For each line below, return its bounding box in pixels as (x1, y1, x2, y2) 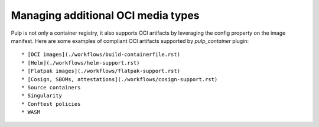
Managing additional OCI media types (11, 9, 200, 22)
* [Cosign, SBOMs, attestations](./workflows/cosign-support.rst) (21, 76, 218, 82)
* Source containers (21, 84, 81, 91)
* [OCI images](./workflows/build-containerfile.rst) (21, 51, 180, 58)
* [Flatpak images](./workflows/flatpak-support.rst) (21, 68, 180, 75)
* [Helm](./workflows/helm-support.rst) (21, 59, 140, 66)
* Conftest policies (21, 101, 81, 107)
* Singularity (21, 92, 62, 99)
